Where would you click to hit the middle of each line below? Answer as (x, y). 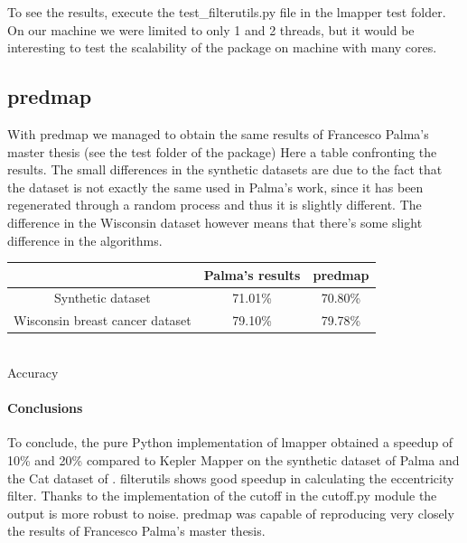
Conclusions (45, 408)
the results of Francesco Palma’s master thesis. (136, 531)
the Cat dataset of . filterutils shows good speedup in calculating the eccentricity (231, 477)
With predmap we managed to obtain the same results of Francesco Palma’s (218, 133)
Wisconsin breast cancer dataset (103, 320)
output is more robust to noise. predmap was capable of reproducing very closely (231, 513)
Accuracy (33, 373)
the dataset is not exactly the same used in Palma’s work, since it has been (215, 187)
